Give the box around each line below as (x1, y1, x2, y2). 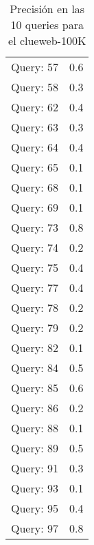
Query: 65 (11, 159, 58, 175)
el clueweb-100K (8, 33, 86, 48)
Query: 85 (11, 380, 58, 396)
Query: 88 (11, 420, 58, 436)
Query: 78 (11, 299, 58, 315)
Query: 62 (11, 99, 58, 115)
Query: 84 (11, 360, 58, 376)
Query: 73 (11, 219, 58, 235)
